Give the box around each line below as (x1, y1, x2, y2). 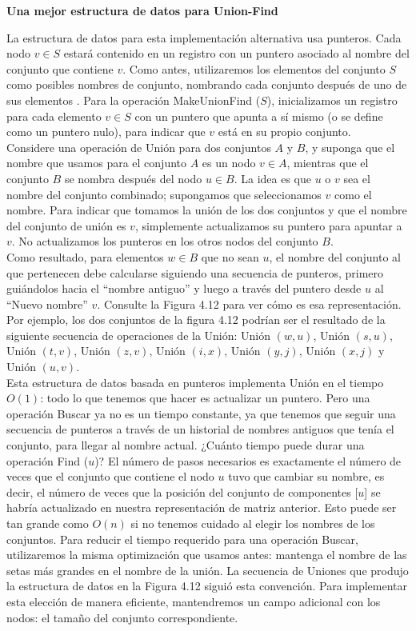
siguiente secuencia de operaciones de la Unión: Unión (6, 326, 271, 343)
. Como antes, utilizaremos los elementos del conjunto (122, 60, 386, 77)
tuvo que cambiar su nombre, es (228, 468, 385, 485)
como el (334, 186, 372, 202)
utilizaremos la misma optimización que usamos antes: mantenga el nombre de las (6, 546, 407, 563)
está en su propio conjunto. (218, 123, 351, 140)
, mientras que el (286, 154, 369, 171)
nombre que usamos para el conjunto (6, 154, 187, 171)
